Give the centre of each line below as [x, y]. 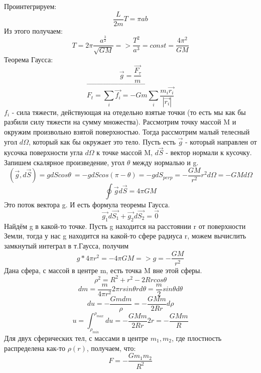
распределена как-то [35, 348]
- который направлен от [221, 141]
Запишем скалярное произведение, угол [64, 162]
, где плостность [197, 338]
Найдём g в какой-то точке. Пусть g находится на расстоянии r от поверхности [125, 226]
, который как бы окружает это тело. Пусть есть [102, 141]
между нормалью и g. [165, 162]
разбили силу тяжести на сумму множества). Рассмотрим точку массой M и [120, 122]
